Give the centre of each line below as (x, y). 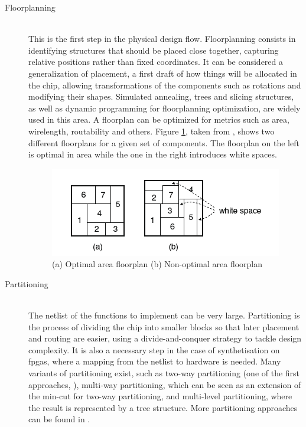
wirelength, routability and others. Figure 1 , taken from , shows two (152, 131)
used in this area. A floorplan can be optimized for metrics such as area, (159, 119)
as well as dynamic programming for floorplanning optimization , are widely (165, 108)
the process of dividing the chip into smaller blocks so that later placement (164, 326)
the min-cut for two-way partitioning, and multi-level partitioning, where (160, 396)
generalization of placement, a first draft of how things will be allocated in (163, 73)
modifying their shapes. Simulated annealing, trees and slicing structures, (161, 96)
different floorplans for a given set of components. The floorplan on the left (164, 142)
